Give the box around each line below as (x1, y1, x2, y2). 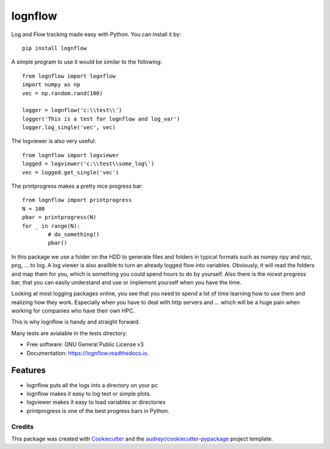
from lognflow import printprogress (22, 196, 132, 204)
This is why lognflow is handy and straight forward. (11, 318, 141, 325)
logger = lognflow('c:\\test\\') (22, 107, 122, 114)
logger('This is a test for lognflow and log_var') (22, 115, 180, 122)
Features (11, 365, 46, 376)
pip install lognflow (22, 45, 87, 51)
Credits (11, 422, 34, 431)
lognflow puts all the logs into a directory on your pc (26, 381, 158, 388)
